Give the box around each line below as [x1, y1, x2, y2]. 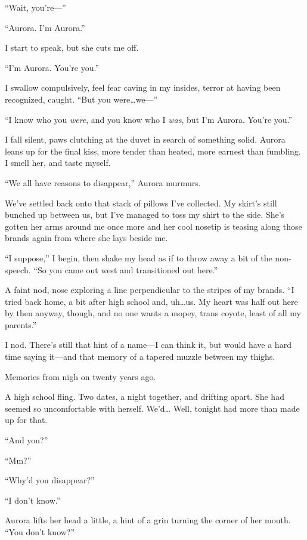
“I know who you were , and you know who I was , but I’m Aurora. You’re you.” [5, 113, 293, 125]
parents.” [5, 318, 37, 331]
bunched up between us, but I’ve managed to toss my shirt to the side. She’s [5, 208, 285, 221]
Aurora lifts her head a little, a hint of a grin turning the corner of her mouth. [5, 514, 291, 526]
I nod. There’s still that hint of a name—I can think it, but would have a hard [5, 338, 292, 351]
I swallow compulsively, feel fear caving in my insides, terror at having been [5, 81, 281, 94]
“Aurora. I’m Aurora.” [5, 21, 85, 33]
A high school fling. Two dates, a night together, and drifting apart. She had [5, 390, 284, 403]
